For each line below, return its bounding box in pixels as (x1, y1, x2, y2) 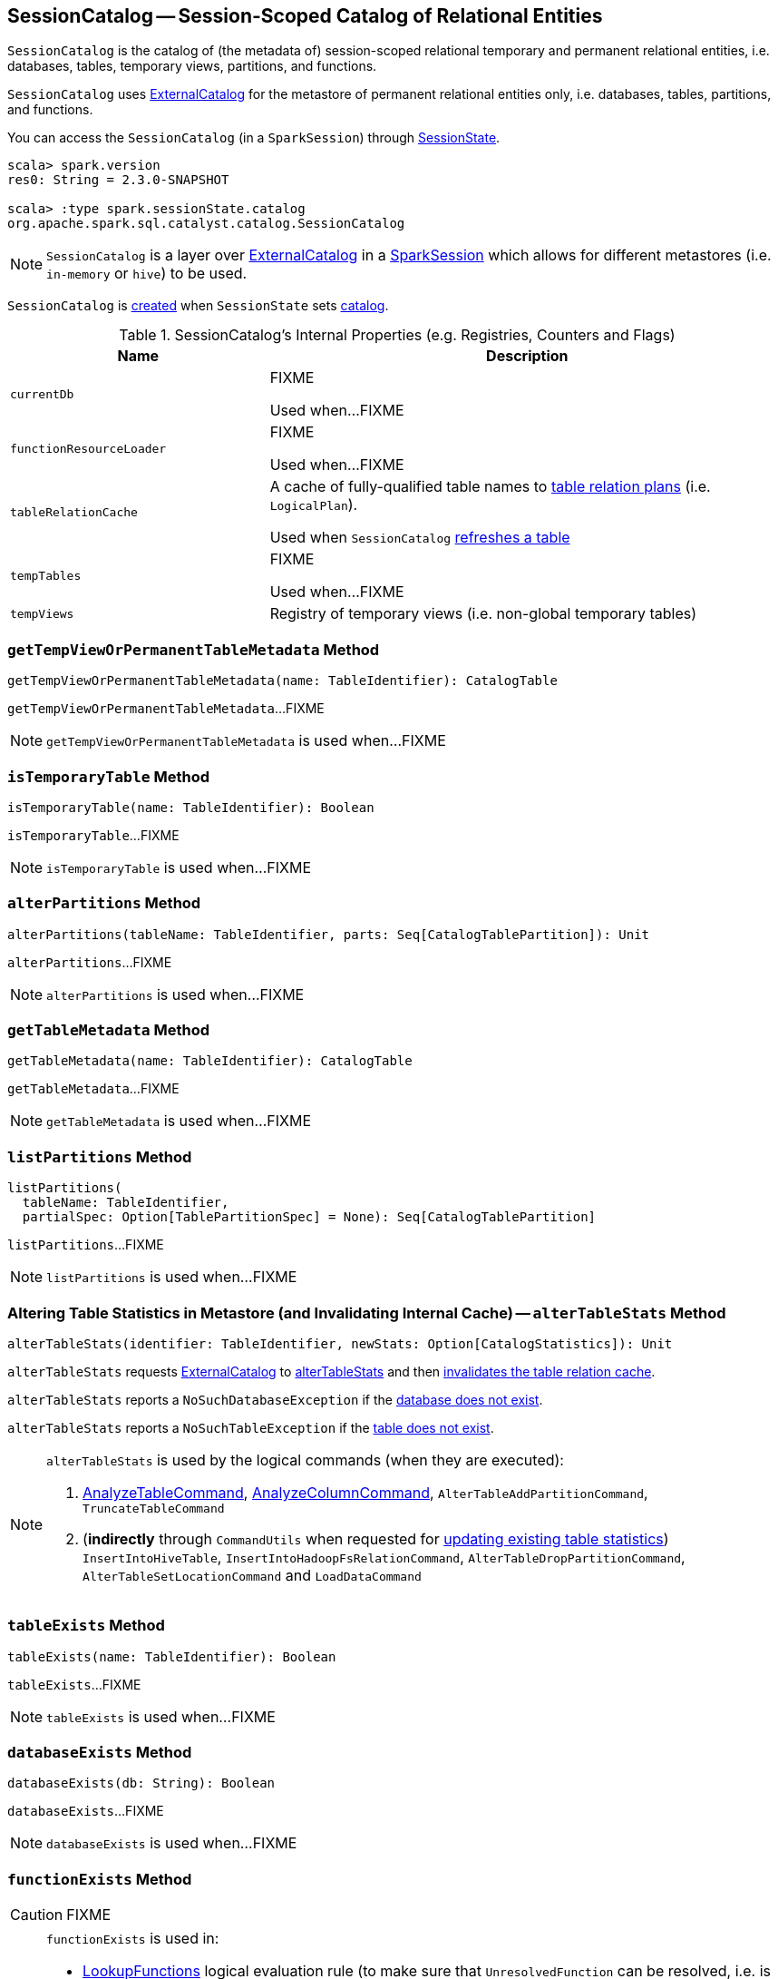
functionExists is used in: (46, 1929, 219, 1948)
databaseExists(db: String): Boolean (7, 1776, 276, 1791)
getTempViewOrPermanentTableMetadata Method (7, 640, 380, 659)
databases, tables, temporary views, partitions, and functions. (7, 58, 377, 74)
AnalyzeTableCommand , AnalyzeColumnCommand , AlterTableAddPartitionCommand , (83, 1483, 648, 1502)
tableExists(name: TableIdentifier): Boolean (7, 1649, 336, 1664)
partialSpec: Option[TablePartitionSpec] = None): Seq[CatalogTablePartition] (22, 1210, 597, 1225)
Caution (10, 1906, 63, 1925)
